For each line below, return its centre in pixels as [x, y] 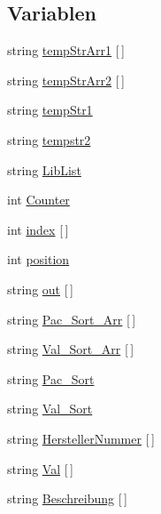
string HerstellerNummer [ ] [81, 438]
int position [38, 259]
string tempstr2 [49, 139]
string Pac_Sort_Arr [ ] [72, 319]
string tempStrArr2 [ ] [66, 80]
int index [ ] [38, 229]
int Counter [38, 200]
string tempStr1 [50, 110]
